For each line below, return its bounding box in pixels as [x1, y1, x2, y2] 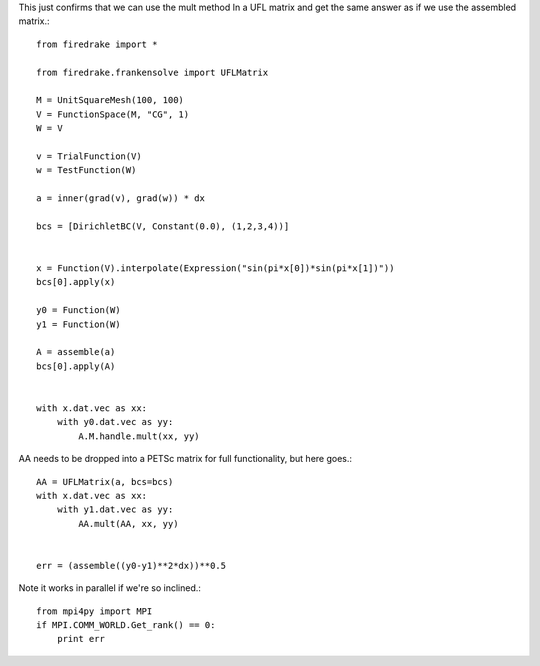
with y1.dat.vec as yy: [56, 504, 174, 515]
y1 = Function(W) [36, 318, 121, 330]
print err [56, 633, 105, 645]
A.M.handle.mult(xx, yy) [78, 430, 200, 442]
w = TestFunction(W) [36, 165, 137, 176]
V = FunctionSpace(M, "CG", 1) [36, 108, 190, 120]
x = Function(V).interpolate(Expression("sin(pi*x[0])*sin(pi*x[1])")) [36, 263, 395, 274]
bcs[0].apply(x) [36, 276, 116, 288]
